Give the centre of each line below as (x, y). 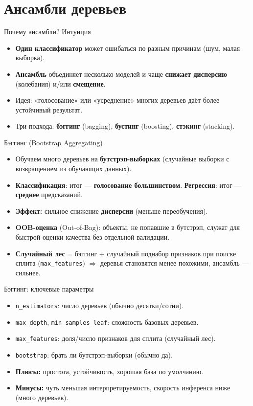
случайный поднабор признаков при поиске (172, 253)
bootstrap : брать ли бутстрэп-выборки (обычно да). (94, 355)
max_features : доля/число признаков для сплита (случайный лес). (115, 338)
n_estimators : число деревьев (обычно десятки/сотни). (100, 305)
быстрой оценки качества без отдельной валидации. (92, 237)
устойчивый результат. (49, 109)
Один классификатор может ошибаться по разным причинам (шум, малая (128, 48)
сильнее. (28, 272)
